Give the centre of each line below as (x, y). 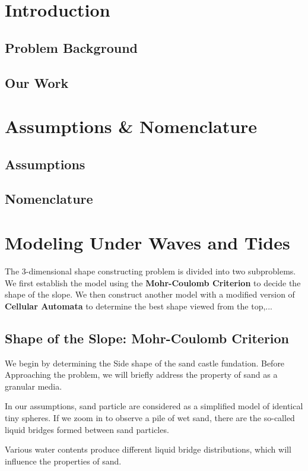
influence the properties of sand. (63, 461)
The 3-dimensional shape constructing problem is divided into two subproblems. (150, 271)
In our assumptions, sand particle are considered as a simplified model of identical (154, 406)
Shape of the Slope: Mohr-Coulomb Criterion (147, 338)
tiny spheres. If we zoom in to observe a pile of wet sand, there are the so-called (150, 417)
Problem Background (71, 47)
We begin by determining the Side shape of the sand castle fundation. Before (145, 363)
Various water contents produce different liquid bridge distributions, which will (148, 449)
